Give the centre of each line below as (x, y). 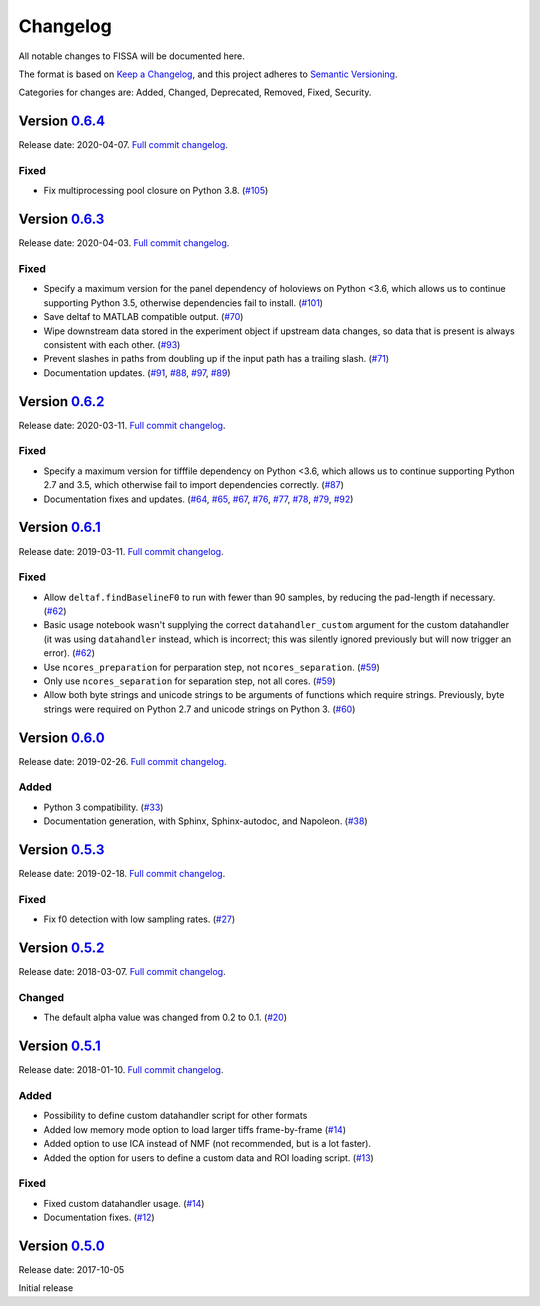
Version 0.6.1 (59, 527)
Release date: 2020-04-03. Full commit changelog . (124, 243)
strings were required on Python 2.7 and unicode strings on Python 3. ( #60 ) (199, 709)
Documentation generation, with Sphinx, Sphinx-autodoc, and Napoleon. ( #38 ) (206, 821)
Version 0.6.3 (61, 219)
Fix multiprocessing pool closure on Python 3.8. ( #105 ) (156, 191)
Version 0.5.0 (61, 1245)
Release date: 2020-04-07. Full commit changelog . (123, 145)
